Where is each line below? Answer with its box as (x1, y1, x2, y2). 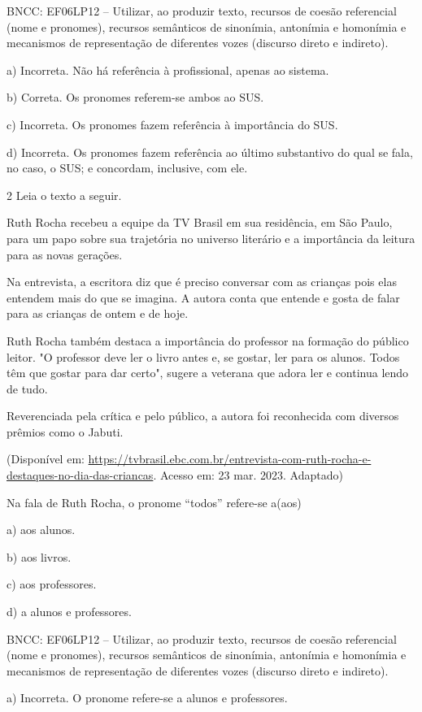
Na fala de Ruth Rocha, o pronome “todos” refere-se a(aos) (7, 493, 302, 510)
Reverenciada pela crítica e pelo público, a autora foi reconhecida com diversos (7, 407, 399, 424)
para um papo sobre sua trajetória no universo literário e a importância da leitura (7, 229, 415, 246)
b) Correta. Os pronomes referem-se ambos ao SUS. (7, 89, 264, 106)
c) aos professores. (7, 575, 97, 593)
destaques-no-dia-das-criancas (7, 467, 154, 484)
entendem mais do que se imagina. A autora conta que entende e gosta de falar (7, 289, 400, 306)
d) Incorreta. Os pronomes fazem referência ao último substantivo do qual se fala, (7, 143, 413, 160)
